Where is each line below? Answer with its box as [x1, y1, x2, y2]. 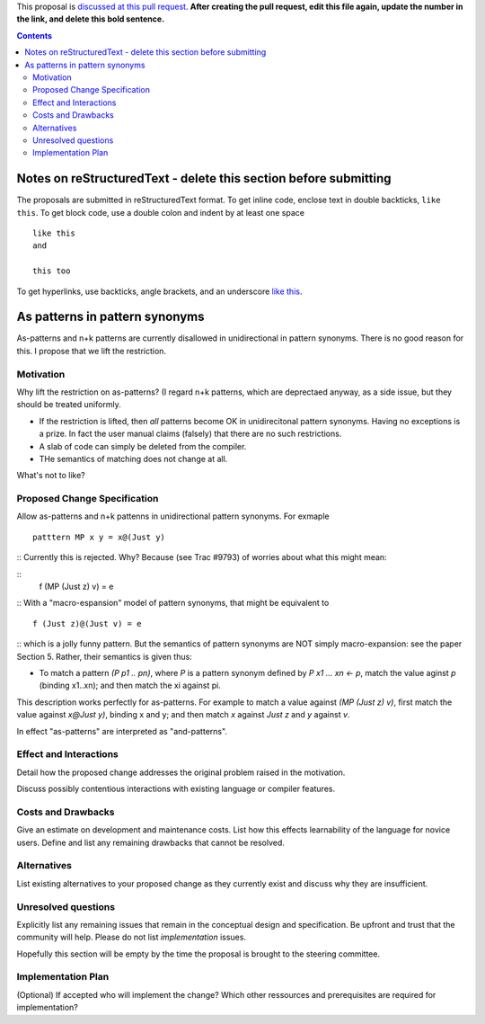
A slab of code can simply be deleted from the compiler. [39, 441, 247, 451]
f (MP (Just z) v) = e [39, 581, 114, 592]
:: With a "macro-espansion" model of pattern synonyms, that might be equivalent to [16, 598, 330, 609]
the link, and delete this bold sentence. [16, 13, 165, 24]
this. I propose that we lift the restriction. [16, 345, 166, 356]
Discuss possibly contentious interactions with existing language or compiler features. [16, 783, 336, 795]
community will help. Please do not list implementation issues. [16, 931, 247, 943]
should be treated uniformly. [16, 399, 121, 410]
